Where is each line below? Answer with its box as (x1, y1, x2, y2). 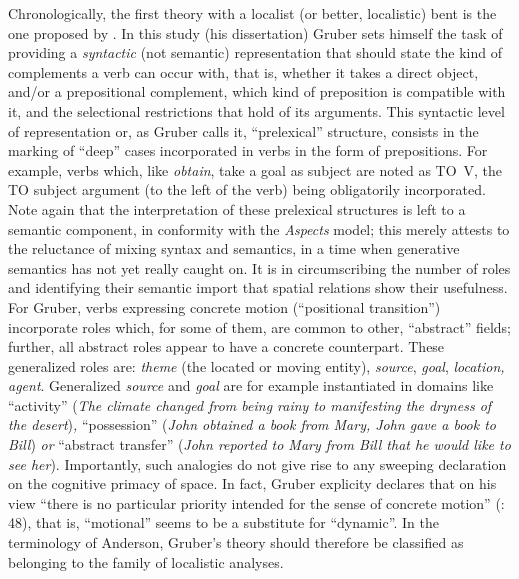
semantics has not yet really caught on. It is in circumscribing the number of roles (8, 257, 511, 278)
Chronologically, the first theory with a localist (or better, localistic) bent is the (8, 3, 497, 23)
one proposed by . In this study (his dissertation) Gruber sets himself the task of (8, 22, 503, 43)
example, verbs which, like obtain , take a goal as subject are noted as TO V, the (8, 159, 503, 180)
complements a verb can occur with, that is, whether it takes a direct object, (8, 61, 479, 82)
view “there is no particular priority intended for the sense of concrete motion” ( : (8, 492, 505, 513)
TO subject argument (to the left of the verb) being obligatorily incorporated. (8, 179, 486, 200)
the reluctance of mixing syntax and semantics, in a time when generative (8, 238, 460, 259)
